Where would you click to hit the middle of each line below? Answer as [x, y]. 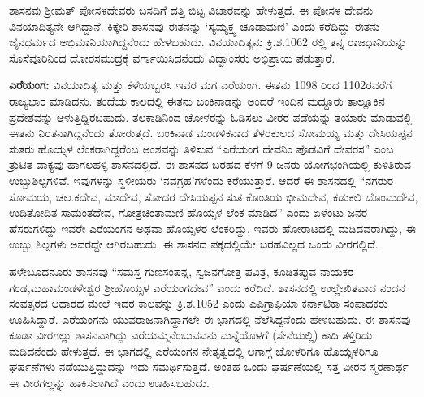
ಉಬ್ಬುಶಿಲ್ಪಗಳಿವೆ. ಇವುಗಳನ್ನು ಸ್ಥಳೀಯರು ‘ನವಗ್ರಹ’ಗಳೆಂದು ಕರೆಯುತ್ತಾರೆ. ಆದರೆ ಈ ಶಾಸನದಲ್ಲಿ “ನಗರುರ [201, 180]
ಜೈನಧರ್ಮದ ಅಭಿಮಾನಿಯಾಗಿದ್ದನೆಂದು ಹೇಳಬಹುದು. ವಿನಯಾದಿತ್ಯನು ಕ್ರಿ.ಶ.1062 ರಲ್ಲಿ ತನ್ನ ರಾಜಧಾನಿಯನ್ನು [208, 42]
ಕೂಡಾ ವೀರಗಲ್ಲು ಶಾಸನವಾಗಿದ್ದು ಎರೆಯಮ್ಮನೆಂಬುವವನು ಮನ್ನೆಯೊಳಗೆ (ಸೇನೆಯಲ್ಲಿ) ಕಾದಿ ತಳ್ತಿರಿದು [191, 335]
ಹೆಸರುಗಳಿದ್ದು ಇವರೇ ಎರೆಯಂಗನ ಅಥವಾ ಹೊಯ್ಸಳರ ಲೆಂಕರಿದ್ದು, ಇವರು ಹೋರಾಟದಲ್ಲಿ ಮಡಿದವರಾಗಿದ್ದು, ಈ [212, 228]
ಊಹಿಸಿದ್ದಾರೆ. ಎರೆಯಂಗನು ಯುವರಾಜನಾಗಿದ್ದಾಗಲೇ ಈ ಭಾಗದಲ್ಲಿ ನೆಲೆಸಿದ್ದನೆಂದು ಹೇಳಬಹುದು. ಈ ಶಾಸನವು [210, 319]
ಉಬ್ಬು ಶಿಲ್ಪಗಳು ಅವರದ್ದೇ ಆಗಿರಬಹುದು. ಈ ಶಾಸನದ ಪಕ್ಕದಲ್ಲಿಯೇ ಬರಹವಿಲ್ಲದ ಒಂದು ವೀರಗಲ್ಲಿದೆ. [194, 244]
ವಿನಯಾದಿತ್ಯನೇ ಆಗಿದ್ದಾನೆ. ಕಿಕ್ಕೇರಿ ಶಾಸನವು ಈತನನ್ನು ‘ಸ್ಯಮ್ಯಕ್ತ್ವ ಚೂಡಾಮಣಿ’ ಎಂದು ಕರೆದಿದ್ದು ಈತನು [195, 26]
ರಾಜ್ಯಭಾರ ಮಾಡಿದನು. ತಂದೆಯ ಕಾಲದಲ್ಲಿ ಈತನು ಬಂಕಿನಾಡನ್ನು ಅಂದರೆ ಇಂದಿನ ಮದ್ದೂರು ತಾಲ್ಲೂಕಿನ [197, 100]
